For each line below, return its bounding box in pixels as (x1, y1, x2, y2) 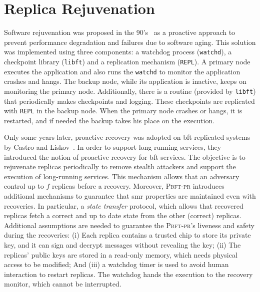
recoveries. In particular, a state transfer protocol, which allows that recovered (4, 200, 243, 211)
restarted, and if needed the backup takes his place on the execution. (4, 115, 215, 125)
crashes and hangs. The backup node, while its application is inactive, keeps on (4, 76, 246, 86)
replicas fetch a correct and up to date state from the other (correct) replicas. (4, 210, 241, 221)
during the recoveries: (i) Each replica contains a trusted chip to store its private (4, 230, 251, 240)
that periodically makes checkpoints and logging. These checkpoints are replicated (4, 95, 255, 106)
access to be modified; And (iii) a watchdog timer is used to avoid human (4, 259, 229, 270)
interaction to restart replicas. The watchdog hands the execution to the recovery (4, 269, 253, 279)
